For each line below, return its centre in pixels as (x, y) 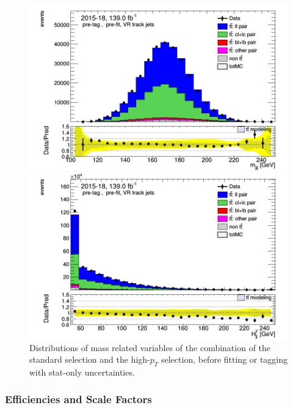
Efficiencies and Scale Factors (78, 399)
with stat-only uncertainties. (82, 372)
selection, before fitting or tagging (224, 359)
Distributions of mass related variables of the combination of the (150, 347)
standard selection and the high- (90, 359)
